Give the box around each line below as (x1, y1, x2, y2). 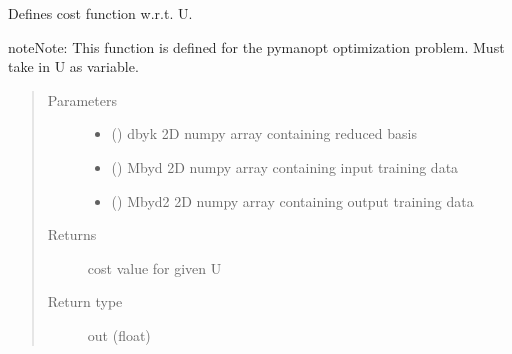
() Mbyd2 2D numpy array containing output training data (111, 190, 474, 211)
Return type (47, 291, 123, 312)
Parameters (47, 89, 117, 110)
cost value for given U (87, 257, 222, 278)
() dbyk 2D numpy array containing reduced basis (111, 123, 417, 144)
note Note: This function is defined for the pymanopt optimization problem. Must (8, 36, 505, 57)
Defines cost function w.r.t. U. (8, 3, 193, 23)
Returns (47, 224, 97, 245)
